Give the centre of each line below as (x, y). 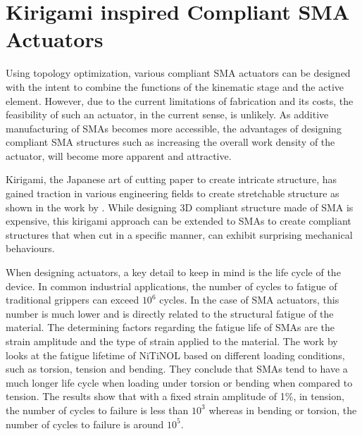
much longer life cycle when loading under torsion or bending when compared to (179, 382)
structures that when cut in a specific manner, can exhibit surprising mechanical (179, 234)
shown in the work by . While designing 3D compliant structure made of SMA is (180, 207)
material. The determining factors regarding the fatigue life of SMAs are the (170, 327)
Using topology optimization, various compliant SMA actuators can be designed (178, 73)
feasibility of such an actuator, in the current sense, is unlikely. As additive (167, 114)
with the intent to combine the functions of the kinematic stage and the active (175, 86)
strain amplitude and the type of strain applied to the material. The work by (172, 341)
